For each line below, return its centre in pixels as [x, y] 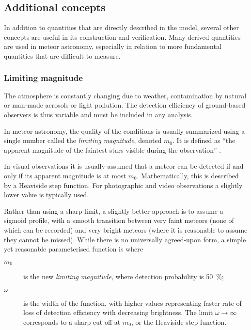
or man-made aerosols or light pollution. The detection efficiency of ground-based [125, 105]
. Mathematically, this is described [188, 175]
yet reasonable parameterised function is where [73, 249]
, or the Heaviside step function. [179, 322]
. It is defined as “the [204, 140]
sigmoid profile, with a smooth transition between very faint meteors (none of [119, 220]
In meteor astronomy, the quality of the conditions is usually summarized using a [125, 131]
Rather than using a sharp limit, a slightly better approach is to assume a [114, 211]
